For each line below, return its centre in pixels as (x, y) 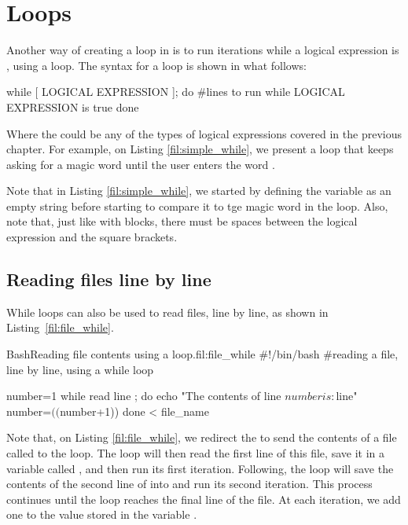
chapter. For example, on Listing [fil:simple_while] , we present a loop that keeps (200, 149)
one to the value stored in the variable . (102, 514)
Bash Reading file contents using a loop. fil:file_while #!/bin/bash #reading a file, (202, 354)
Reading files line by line (109, 279)
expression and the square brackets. (92, 237)
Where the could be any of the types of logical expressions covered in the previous (204, 133)
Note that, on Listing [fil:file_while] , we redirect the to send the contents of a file (202, 437)
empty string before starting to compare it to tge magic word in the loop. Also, (197, 206)
